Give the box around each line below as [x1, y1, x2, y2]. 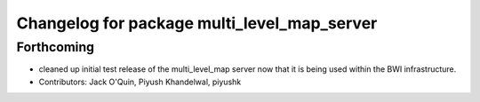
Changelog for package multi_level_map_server [16, 13, 378, 33]
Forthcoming [16, 39, 95, 55]
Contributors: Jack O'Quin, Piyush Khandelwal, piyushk [38, 76, 242, 87]
